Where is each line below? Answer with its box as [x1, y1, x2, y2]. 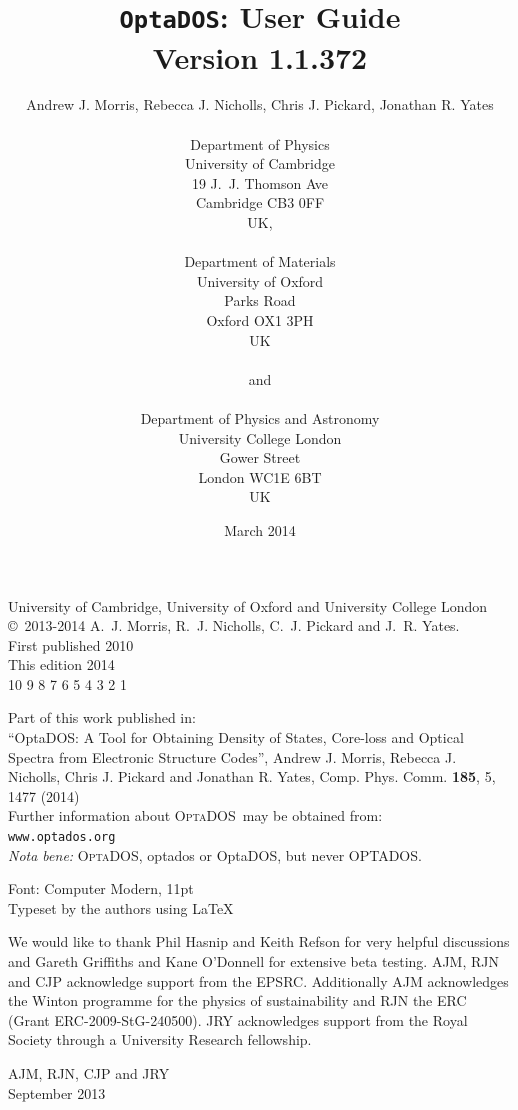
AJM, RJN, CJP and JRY [8, 1063, 170, 1084]
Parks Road [224, 290, 296, 311]
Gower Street [219, 447, 301, 468]
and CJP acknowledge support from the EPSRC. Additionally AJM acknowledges [8, 970, 509, 991]
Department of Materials [184, 251, 336, 272]
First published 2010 [8, 634, 134, 655]
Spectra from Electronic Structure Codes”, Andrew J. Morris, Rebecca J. [8, 746, 457, 767]
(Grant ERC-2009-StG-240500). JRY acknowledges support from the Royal [8, 1009, 468, 1030]
